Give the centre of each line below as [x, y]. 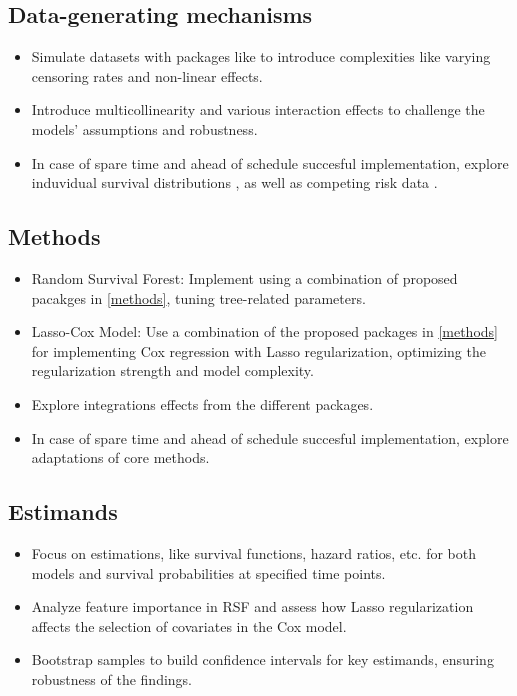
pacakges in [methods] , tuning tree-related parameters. [198, 297]
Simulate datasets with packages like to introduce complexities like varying [261, 56]
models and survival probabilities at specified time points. [208, 572]
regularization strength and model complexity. [172, 370]
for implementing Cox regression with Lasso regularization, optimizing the [258, 350]
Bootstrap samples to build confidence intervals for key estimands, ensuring [262, 659]
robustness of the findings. [111, 678]
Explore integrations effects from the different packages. [202, 403]
